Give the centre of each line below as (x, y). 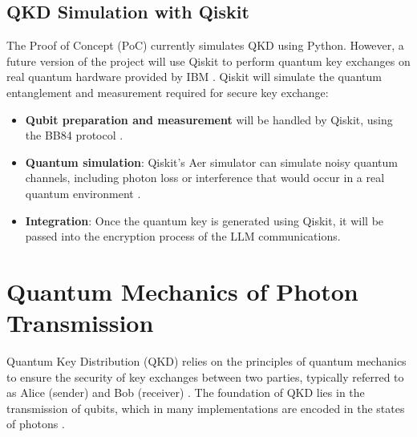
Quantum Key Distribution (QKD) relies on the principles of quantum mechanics (206, 361)
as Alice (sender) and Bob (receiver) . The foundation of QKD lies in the (186, 392)
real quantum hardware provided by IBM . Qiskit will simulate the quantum (194, 77)
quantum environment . (83, 193)
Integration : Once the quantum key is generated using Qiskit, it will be (204, 220)
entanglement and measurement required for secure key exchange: (168, 92)
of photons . (36, 424)
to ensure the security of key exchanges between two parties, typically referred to (205, 376)
